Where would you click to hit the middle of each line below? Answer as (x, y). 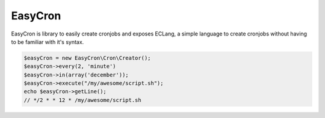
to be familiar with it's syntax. (48, 42)
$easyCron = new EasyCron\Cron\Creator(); (87, 58)
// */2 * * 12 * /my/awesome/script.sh (82, 100)
